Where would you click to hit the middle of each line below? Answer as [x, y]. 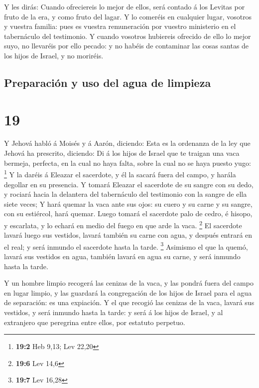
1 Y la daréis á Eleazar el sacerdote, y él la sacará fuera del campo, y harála [120, 174]
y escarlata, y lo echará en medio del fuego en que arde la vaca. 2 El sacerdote [123, 224]
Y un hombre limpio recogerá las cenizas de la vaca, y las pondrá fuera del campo [129, 283]
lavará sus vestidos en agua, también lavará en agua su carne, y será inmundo [122, 256]
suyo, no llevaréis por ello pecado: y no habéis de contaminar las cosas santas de [127, 46]
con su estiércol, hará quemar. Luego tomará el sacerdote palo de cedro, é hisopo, [128, 213]
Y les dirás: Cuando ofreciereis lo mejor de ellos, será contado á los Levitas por [125, 6]
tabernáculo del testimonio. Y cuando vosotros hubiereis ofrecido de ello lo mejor [128, 36]
